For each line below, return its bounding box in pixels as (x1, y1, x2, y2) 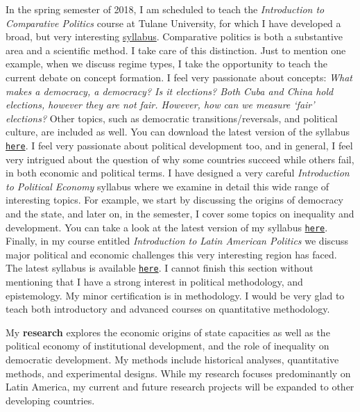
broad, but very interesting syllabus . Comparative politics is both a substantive (6, 29, 343, 44)
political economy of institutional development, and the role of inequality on (6, 338, 329, 353)
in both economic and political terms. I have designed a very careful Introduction (6, 165, 350, 180)
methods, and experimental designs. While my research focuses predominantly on (6, 365, 351, 380)
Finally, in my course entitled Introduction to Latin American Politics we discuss (6, 233, 349, 248)
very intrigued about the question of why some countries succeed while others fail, (6, 151, 354, 166)
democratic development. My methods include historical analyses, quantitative (6, 352, 339, 367)
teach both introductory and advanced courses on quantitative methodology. (6, 302, 330, 316)
